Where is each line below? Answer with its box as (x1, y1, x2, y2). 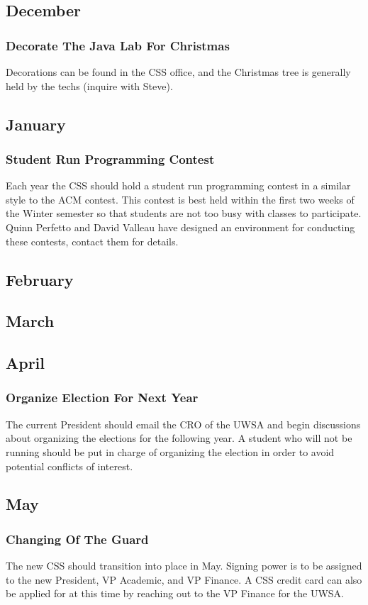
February (6, 268, 74, 290)
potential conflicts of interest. (6, 458, 133, 473)
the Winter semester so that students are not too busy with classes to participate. (6, 206, 362, 221)
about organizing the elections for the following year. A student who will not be (6, 431, 352, 445)
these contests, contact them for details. (6, 233, 179, 248)
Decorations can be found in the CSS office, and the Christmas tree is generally (6, 65, 351, 79)
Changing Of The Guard (6, 530, 149, 548)
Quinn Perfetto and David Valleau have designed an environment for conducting (6, 219, 355, 234)
